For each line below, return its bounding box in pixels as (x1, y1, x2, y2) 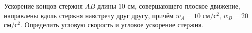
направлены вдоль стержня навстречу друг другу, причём (4, 10, 174, 20)
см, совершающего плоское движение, (127, 1, 240, 11)
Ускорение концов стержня (4, 1, 83, 11)
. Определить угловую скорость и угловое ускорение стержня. (20, 20, 203, 30)
